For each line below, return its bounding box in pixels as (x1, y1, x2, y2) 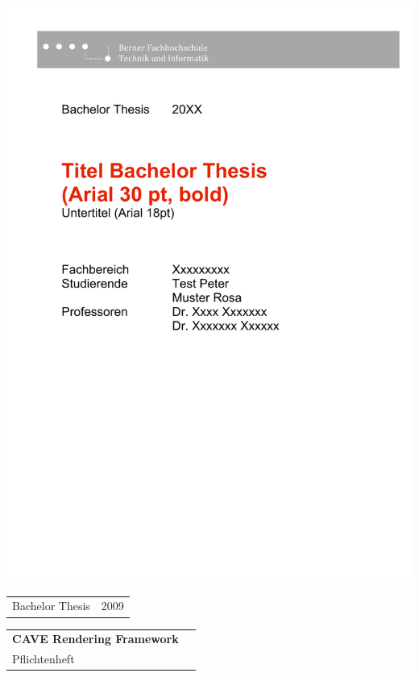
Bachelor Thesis (12, 597, 90, 614)
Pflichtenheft (12, 650, 75, 667)
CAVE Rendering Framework (12, 630, 179, 647)
